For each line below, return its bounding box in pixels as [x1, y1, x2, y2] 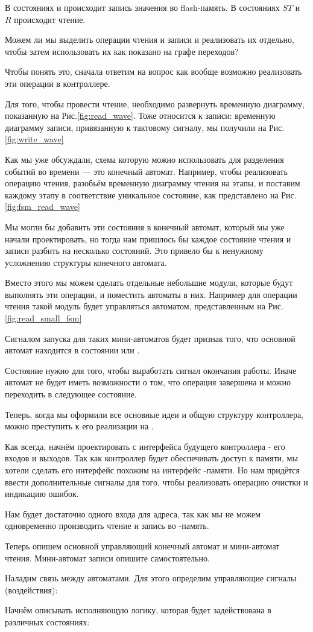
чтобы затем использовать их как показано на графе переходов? [5, 45, 239, 57]
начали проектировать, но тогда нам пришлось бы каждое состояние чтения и [5, 232, 291, 245]
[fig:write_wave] [5, 133, 64, 145]
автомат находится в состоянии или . [5, 344, 140, 356]
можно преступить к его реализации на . [5, 420, 154, 432]
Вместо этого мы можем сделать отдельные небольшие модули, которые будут [5, 276, 293, 289]
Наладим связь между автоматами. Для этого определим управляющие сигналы [5, 572, 297, 584]
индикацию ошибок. [5, 487, 79, 500]
